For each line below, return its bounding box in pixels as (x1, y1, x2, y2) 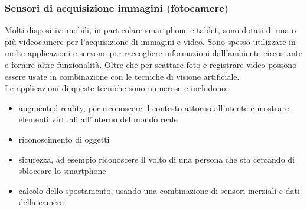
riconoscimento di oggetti (18, 133, 110, 145)
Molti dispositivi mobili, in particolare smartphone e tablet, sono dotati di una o (5, 24, 296, 36)
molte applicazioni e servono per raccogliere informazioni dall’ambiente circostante (5, 47, 302, 59)
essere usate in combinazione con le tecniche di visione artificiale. (5, 70, 240, 82)
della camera (18, 196, 64, 208)
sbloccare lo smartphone (18, 164, 106, 177)
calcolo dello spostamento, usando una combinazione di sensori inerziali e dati (18, 184, 300, 196)
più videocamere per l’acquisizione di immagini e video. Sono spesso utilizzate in (5, 35, 296, 47)
